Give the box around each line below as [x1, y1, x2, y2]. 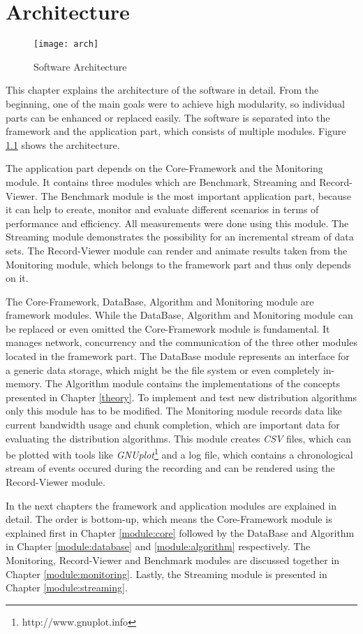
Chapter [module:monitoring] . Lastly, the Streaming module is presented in [6, 566, 327, 581]
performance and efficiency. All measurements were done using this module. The [6, 215, 349, 230]
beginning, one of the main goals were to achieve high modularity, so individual [6, 96, 345, 110]
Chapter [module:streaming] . [6, 580, 128, 595]
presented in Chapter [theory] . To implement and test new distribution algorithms [6, 389, 357, 404]
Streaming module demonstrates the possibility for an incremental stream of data [6, 229, 354, 244]
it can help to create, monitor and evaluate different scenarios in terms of [6, 202, 319, 217]
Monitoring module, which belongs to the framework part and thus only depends [6, 257, 352, 271]
